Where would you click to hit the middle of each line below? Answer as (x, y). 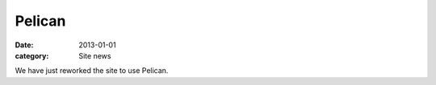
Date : (24, 45)
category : (32, 55)
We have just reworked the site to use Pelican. (92, 71)
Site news (95, 55)
